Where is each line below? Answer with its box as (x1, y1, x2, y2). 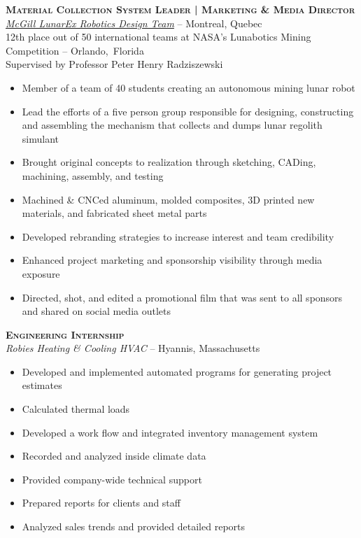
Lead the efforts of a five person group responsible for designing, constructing (22, 104, 354, 118)
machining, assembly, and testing (22, 168, 164, 183)
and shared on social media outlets (22, 304, 171, 318)
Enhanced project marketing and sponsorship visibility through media (22, 253, 323, 267)
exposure (22, 266, 60, 281)
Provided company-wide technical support (22, 472, 202, 486)
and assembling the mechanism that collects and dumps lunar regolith (22, 118, 323, 132)
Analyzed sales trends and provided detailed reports (22, 519, 246, 534)
